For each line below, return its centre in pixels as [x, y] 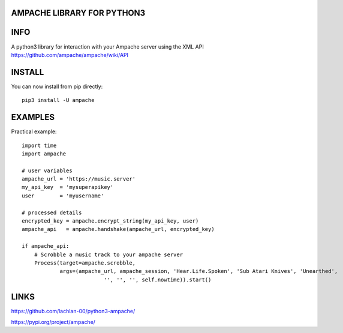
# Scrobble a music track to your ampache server [108, 254]
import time [39, 145]
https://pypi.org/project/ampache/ [53, 322]
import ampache [44, 154]
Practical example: [34, 131]
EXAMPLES [33, 117]
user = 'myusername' [63, 196]
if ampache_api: [46, 246]
